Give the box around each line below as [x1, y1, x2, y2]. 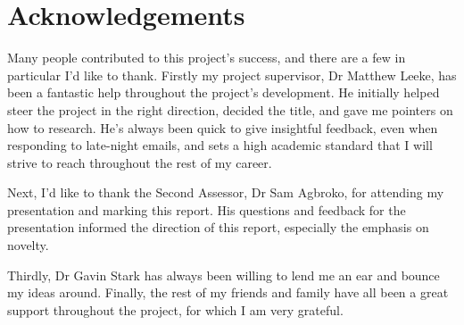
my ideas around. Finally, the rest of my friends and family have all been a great [7, 283, 449, 302]
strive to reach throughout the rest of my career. [7, 153, 272, 171]
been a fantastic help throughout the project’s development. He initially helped [7, 83, 440, 102]
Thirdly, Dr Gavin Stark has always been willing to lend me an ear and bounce [7, 265, 440, 284]
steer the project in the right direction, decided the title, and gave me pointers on [7, 100, 453, 119]
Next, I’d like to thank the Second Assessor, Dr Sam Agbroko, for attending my [7, 183, 444, 202]
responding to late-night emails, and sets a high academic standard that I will [7, 136, 433, 154]
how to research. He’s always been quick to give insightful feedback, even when [7, 118, 438, 137]
